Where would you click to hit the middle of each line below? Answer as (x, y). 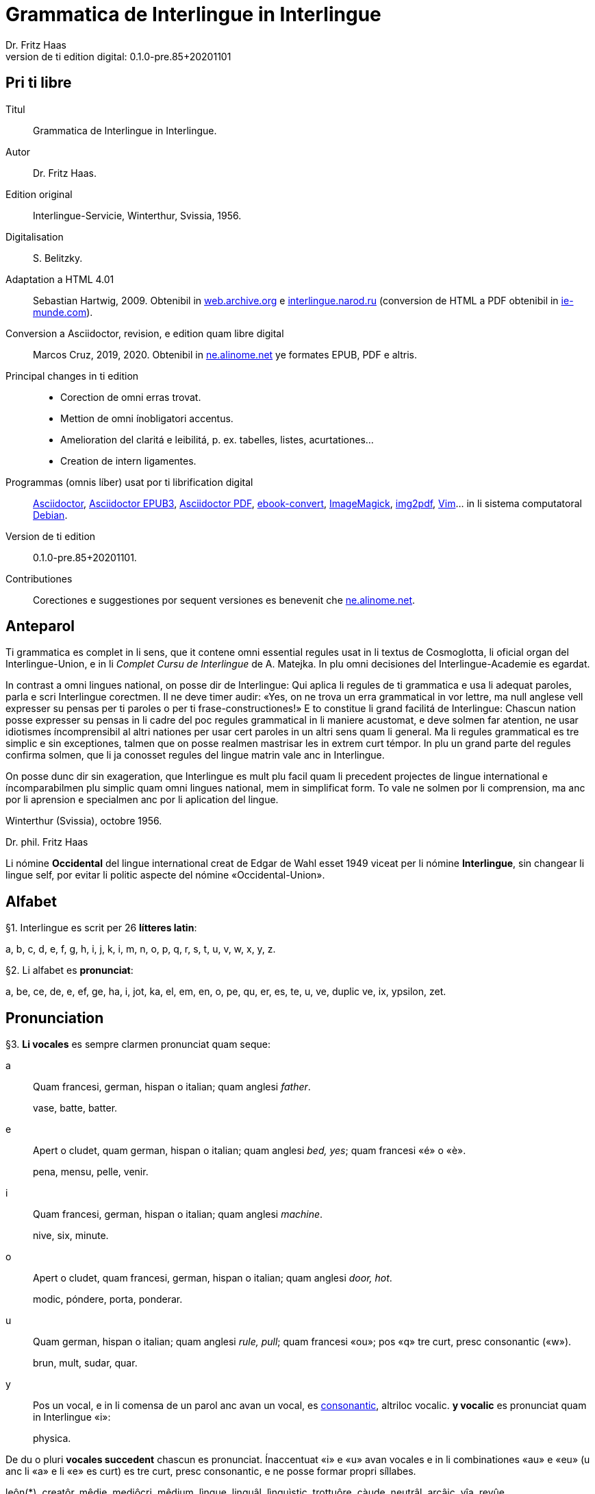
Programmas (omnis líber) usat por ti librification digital (129, 482)
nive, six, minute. (71, 1236)
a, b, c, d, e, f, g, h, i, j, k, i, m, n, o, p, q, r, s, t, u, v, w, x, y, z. (141, 949)
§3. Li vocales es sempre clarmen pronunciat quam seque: (138, 1044)
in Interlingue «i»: (72, 1417)
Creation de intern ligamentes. (128, 461)
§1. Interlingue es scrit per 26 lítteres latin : (101, 928)
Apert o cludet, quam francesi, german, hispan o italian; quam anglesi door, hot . (213, 1278)
